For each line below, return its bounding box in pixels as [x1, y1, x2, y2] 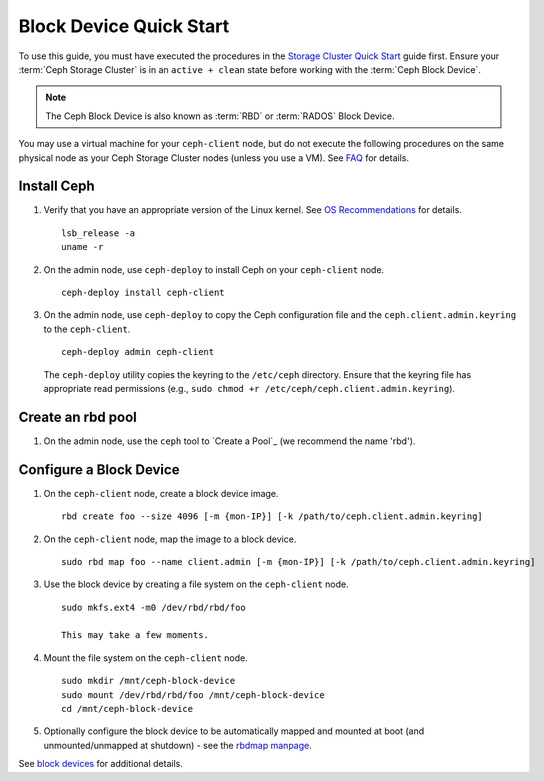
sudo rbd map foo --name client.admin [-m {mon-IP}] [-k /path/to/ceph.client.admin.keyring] [61, 556, 536, 567]
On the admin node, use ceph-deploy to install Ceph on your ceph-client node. [43, 263, 385, 275]
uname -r [61, 241, 104, 253]
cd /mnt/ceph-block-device [61, 703, 194, 715]
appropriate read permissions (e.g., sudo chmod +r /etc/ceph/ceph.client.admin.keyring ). [43, 382, 455, 394]
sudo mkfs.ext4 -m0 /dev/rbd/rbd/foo [61, 601, 247, 613]
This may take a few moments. [61, 630, 210, 641]
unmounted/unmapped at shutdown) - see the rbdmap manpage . [43, 739, 312, 751]
